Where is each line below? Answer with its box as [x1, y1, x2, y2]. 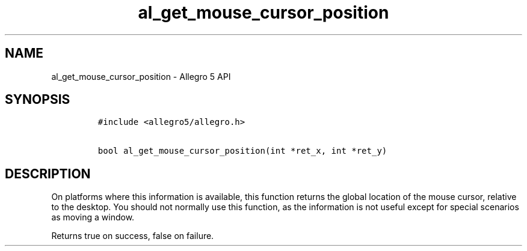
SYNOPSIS [5, 92, 70, 107]
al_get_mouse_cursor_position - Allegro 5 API [51, 71, 231, 82]
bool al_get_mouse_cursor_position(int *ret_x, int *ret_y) [97, 146, 387, 156]
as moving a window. [51, 212, 135, 223]
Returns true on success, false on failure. [51, 231, 214, 241]
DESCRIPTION [5, 166, 91, 181]
